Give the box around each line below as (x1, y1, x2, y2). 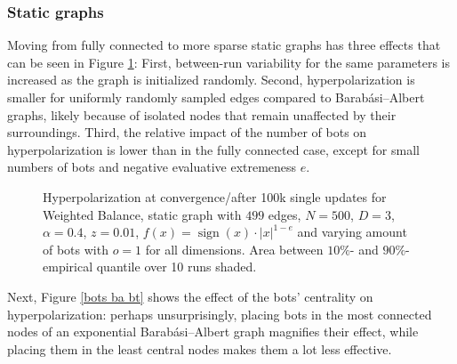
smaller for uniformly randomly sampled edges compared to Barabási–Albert (7, 88, 425, 106)
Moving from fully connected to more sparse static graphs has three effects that (7, 36, 441, 54)
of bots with (43, 239, 108, 258)
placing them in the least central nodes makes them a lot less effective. (7, 339, 392, 358)
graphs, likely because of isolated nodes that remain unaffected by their (7, 105, 397, 124)
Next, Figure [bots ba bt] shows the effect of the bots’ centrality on (7, 287, 373, 305)
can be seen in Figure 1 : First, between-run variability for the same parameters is (7, 53, 451, 71)
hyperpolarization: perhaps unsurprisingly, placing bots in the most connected (7, 304, 432, 323)
